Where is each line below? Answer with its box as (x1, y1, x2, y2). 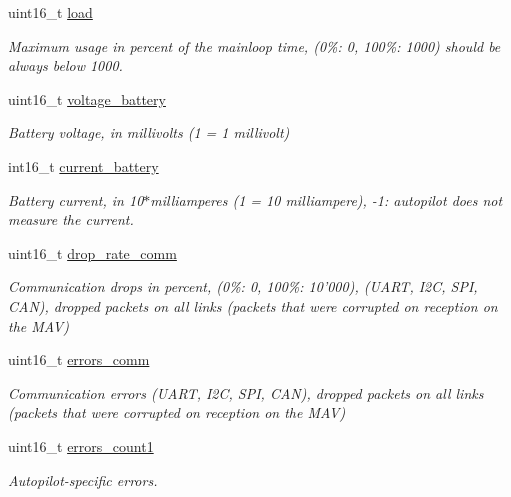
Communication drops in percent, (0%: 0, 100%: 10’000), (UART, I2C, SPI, (8, 276, 478, 297)
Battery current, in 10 (8, 189, 144, 210)
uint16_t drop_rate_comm (8, 242, 177, 263)
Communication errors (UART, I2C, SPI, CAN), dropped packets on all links (8, 382, 484, 403)
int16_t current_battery (8, 155, 159, 176)
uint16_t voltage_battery (8, 88, 166, 109)
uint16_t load (8, 2, 93, 22)
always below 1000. (8, 55, 123, 76)
